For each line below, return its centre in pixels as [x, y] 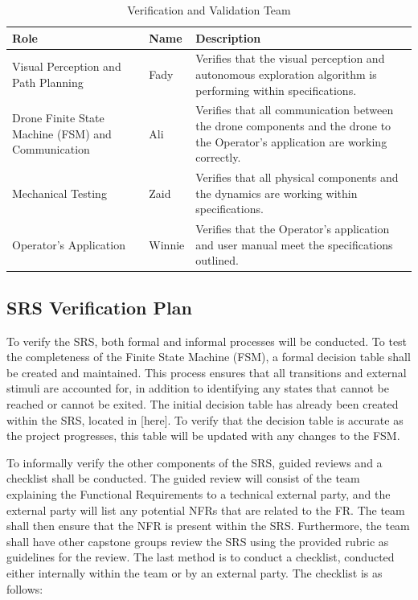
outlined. [217, 260]
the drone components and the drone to [293, 126]
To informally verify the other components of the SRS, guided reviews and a [195, 462]
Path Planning [48, 82]
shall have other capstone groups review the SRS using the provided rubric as [198, 541]
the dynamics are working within [277, 193]
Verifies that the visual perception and [290, 58]
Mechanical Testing [59, 193]
